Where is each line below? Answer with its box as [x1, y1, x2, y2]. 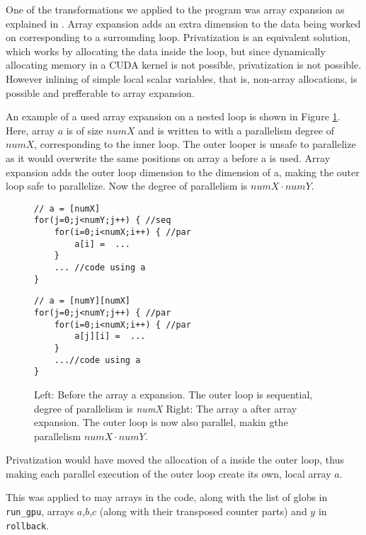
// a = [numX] [34, 203, 101, 214]
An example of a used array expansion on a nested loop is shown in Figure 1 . [6, 109, 341, 124]
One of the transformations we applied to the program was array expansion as [6, 2, 345, 16]
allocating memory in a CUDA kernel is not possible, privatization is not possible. [6, 57, 362, 72]
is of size [66, 122, 103, 137]
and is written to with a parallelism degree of [138, 122, 334, 137]
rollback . [6, 517, 50, 532]
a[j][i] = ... [74, 331, 146, 342]
